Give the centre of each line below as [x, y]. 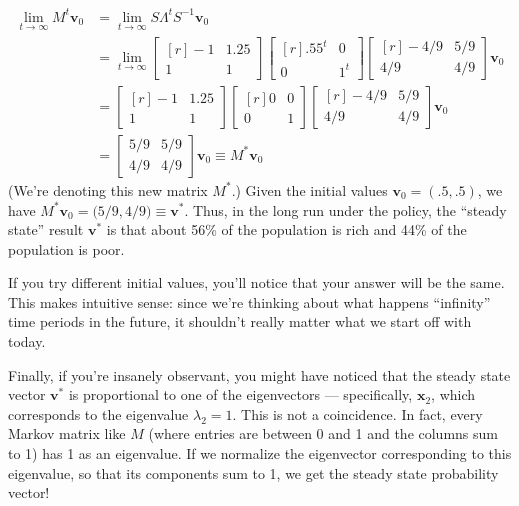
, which [453, 394]
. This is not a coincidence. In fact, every [357, 413]
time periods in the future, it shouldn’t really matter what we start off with [240, 321]
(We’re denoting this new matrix [108, 189]
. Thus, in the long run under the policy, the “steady [345, 209]
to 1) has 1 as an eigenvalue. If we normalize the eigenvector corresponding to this [260, 453]
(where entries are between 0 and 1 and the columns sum [323, 433]
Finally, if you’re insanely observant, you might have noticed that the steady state [259, 374]
